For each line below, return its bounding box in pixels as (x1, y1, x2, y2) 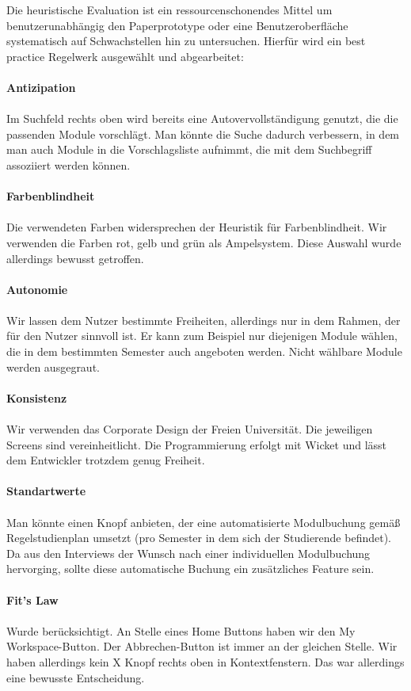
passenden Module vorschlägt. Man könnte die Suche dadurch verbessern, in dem (6, 125, 400, 142)
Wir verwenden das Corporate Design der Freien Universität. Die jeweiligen (6, 421, 373, 437)
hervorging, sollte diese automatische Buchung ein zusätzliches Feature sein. (6, 560, 375, 577)
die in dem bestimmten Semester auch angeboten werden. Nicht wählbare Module (6, 343, 402, 360)
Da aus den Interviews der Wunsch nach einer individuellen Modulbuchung (6, 544, 371, 561)
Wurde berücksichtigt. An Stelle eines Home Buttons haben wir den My (6, 622, 356, 639)
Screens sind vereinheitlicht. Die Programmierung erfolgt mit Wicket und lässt (6, 436, 387, 452)
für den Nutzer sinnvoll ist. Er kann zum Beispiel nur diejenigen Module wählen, (6, 327, 398, 344)
